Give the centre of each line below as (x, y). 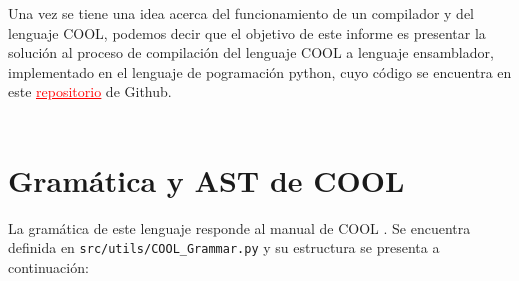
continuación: (48, 266)
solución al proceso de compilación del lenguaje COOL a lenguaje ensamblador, (251, 52)
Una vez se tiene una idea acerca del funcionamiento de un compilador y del (241, 13)
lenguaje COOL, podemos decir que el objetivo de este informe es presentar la (247, 32)
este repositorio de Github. (90, 91)
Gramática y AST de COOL (206, 179)
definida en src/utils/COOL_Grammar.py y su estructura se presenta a (224, 247)
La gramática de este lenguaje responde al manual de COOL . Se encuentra (239, 227)
